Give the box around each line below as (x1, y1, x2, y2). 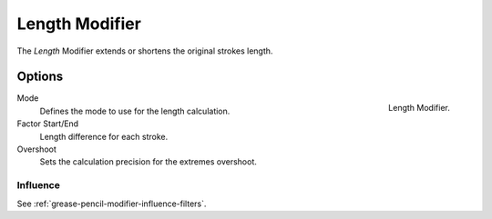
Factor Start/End (16, 118, 79, 129)
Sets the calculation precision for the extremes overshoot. (39, 156, 257, 167)
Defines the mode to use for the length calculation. (39, 105, 231, 116)
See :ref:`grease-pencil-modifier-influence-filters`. (16, 198, 207, 209)
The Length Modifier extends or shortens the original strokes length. (16, 45, 273, 56)
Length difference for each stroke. (39, 131, 169, 142)
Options (16, 69, 64, 85)
